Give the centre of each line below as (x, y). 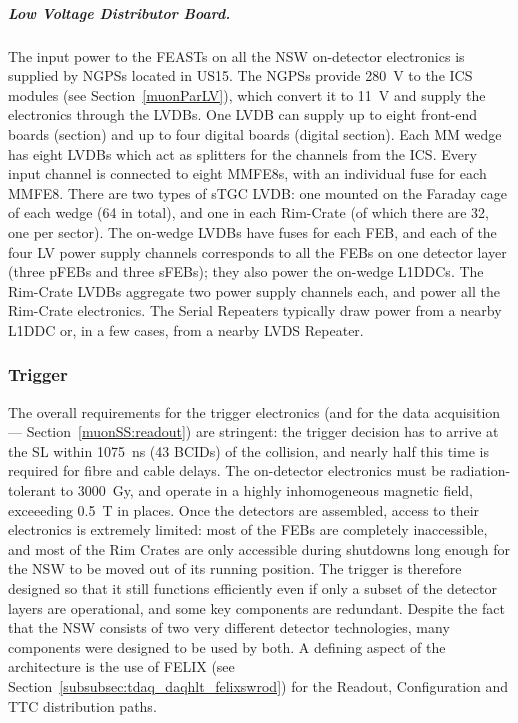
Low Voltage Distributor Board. (119, 12)
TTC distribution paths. (82, 705)
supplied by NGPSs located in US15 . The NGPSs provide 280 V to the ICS (240, 75)
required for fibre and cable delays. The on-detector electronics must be (227, 470)
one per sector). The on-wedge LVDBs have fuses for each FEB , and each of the (252, 231)
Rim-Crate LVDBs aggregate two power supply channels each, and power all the (254, 290)
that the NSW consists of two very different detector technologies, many (229, 627)
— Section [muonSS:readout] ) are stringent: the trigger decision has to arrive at (253, 431)
